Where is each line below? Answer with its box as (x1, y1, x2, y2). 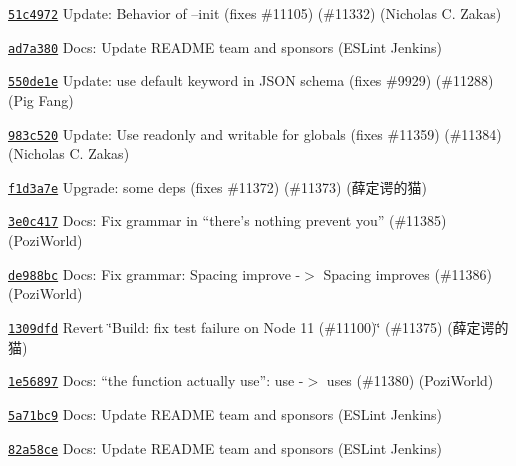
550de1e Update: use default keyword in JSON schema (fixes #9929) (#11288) (8, 70, 494, 91)
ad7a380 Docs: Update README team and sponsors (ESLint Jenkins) (8, 36, 443, 57)
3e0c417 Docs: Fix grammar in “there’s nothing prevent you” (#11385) (8, 210, 447, 231)
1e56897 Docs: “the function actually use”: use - (8, 370, 304, 391)
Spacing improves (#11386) (323, 263, 493, 284)
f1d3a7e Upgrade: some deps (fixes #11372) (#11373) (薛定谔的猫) (8, 176, 428, 197)
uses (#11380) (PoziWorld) (326, 370, 494, 391)
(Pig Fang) (8, 89, 74, 110)
